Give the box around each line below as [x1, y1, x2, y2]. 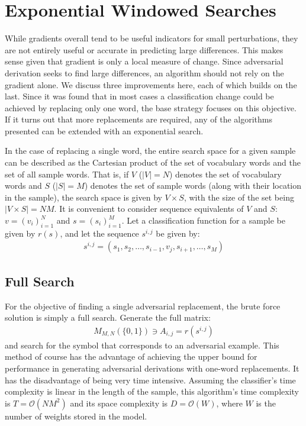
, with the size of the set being [183, 191, 294, 203]
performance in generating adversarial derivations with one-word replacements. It [5, 362, 299, 375]
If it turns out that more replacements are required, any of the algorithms [5, 113, 273, 125]
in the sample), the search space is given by [5, 191, 162, 203]
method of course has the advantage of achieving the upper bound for [5, 350, 257, 363]
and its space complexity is [70, 396, 168, 409]
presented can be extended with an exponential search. [5, 124, 204, 137]
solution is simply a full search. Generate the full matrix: [5, 311, 211, 324]
